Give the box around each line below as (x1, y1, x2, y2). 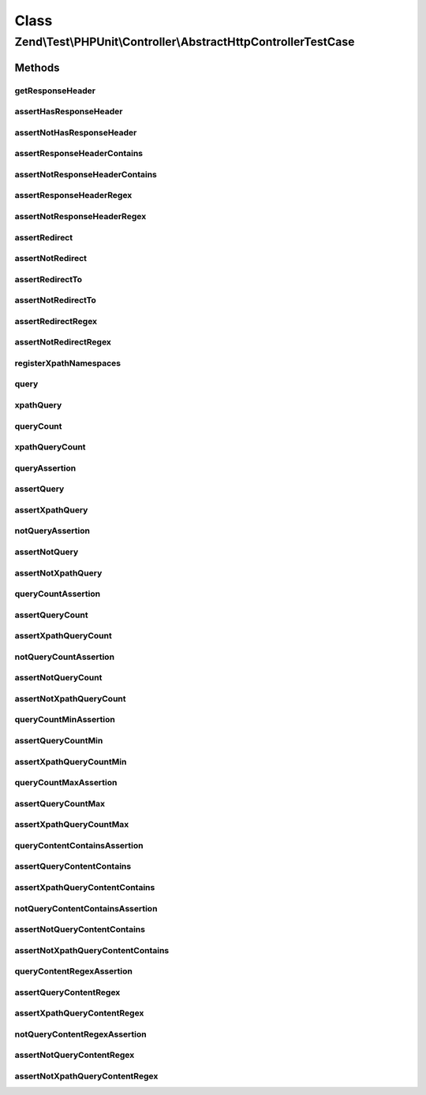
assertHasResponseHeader (14, 106, 123, 117)
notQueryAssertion (14, 525, 91, 536)
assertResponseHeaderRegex (14, 190, 133, 201)
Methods (14, 61, 60, 74)
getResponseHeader (14, 85, 96, 96)
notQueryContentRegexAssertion (14, 1029, 147, 1040)
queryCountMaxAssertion (14, 777, 118, 788)
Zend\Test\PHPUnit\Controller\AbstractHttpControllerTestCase (14, 35, 355, 49)
